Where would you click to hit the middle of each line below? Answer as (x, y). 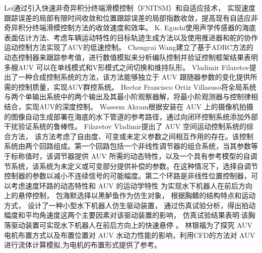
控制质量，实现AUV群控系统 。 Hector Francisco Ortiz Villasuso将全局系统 (137, 86)
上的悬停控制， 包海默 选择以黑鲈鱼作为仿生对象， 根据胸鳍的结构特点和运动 (130, 195)
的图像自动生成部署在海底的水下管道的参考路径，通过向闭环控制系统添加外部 (131, 116)
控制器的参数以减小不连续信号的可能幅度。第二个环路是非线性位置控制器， (127, 176)
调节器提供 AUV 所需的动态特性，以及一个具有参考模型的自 (152, 155)
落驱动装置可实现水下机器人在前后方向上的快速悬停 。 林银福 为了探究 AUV (128, 225)
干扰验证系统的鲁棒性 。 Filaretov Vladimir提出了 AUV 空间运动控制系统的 (125, 126)
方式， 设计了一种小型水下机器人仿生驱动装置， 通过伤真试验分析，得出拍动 (130, 205)
